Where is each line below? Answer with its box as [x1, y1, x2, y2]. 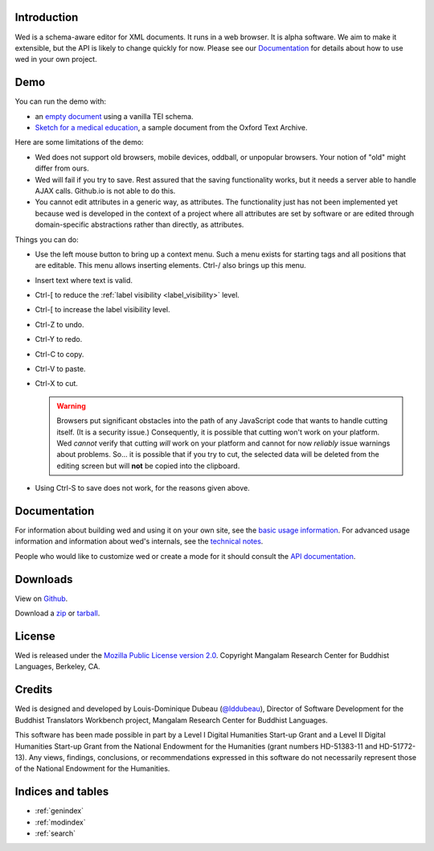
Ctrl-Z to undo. [35, 319, 84, 329]
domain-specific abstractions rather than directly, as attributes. [35, 220, 244, 229]
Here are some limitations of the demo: [14, 138, 144, 147]
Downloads [14, 572, 73, 586]
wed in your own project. [14, 55, 97, 64]
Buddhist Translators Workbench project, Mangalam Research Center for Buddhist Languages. [14, 715, 329, 725]
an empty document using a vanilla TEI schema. [35, 111, 194, 121]
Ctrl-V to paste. [35, 364, 86, 374]
